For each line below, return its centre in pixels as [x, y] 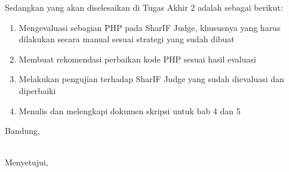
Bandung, [22, 131]
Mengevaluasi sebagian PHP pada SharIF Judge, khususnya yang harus [150, 27]
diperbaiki [37, 90]
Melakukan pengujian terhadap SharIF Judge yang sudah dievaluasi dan [151, 79]
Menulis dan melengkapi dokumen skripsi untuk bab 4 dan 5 [130, 110]
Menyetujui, [27, 162]
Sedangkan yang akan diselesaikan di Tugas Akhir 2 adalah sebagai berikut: [144, 7]
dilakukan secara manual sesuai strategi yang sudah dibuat [127, 39]
